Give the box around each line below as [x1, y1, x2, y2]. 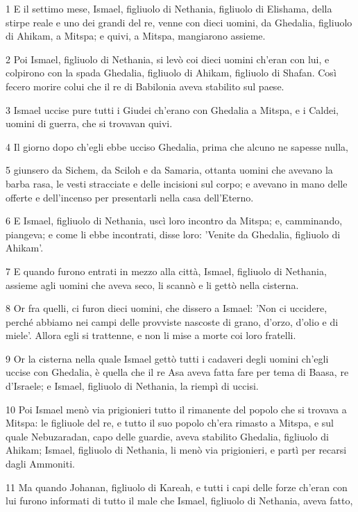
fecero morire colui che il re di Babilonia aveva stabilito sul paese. [6, 79, 284, 93]
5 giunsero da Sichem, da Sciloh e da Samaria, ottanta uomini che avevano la [6, 163, 333, 177]
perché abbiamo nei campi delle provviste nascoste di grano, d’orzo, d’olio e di [6, 314, 339, 329]
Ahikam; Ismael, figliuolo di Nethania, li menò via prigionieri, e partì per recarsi [6, 443, 347, 457]
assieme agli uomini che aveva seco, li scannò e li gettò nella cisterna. [6, 277, 299, 292]
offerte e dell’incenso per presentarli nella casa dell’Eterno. [6, 190, 254, 204]
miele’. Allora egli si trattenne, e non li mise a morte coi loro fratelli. [6, 328, 296, 342]
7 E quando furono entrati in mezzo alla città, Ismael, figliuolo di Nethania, [6, 263, 327, 278]
